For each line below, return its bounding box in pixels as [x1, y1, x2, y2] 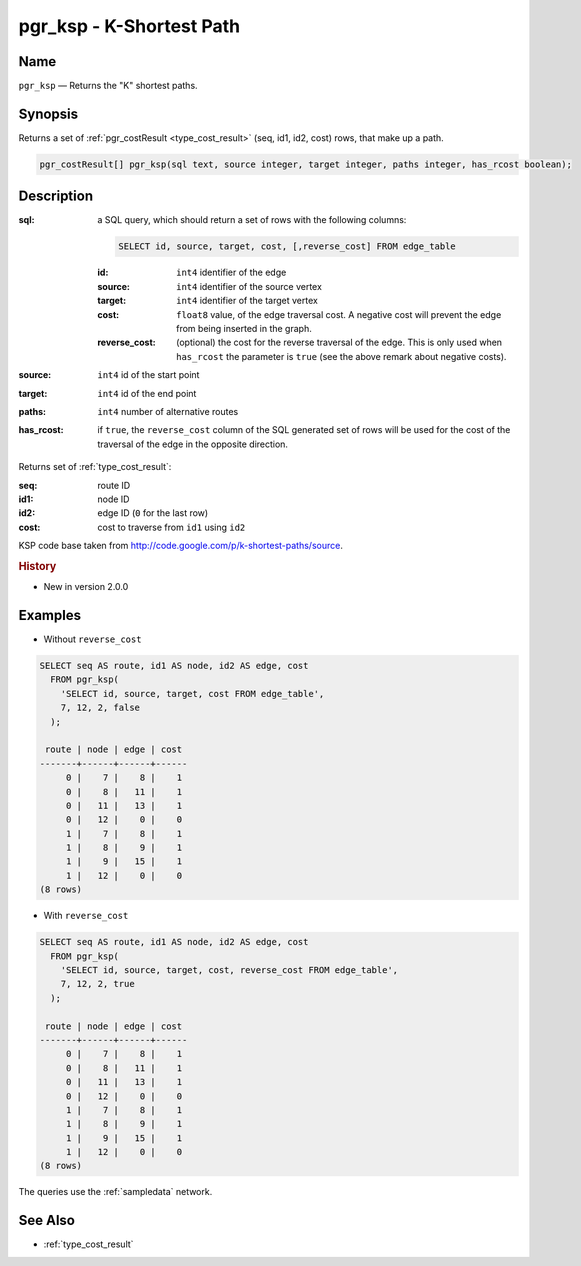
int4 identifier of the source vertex [176, 280, 322, 292]
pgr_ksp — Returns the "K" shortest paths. [18, 80, 199, 92]
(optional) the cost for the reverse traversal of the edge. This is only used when [176, 336, 503, 349]
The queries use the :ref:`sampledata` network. [18, 1186, 213, 1198]
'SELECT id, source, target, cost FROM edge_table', [60, 688, 325, 699]
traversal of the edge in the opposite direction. [97, 438, 289, 450]
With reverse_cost [43, 910, 129, 922]
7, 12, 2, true [60, 978, 135, 990]
